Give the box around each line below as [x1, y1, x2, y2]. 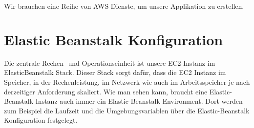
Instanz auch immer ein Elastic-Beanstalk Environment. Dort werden [35, 96, 243, 106]
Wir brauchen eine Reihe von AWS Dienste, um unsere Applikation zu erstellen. [4, 1, 244, 11]
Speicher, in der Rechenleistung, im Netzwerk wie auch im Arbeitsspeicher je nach [4, 76, 250, 87]
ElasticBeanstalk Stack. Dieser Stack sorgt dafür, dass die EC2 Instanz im [4, 67, 226, 77]
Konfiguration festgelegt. [4, 115, 78, 125]
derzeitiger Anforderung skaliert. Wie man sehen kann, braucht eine [4, 86, 208, 96]
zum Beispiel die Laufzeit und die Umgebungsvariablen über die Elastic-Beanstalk [4, 105, 250, 115]
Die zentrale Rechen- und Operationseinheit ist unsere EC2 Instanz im [4, 57, 215, 68]
